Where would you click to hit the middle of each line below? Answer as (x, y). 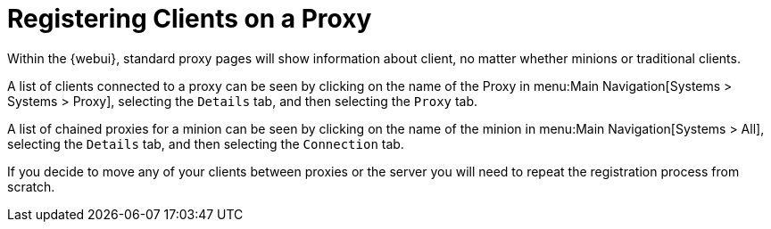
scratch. (31, 186)
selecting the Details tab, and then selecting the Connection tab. (206, 143)
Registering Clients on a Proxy (190, 19)
